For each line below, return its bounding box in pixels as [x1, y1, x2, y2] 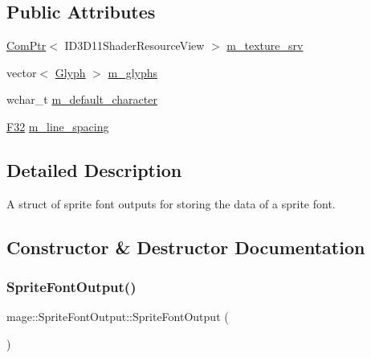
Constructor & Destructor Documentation [6, 234, 365, 259]
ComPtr [6, 37, 47, 54]
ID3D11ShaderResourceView [64, 37, 205, 54]
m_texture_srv [226, 37, 304, 54]
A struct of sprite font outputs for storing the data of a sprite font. [6, 195, 336, 212]
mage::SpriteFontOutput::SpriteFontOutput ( [6, 308, 229, 325]
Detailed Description [6, 157, 182, 182]
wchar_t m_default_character [6, 91, 157, 108]
